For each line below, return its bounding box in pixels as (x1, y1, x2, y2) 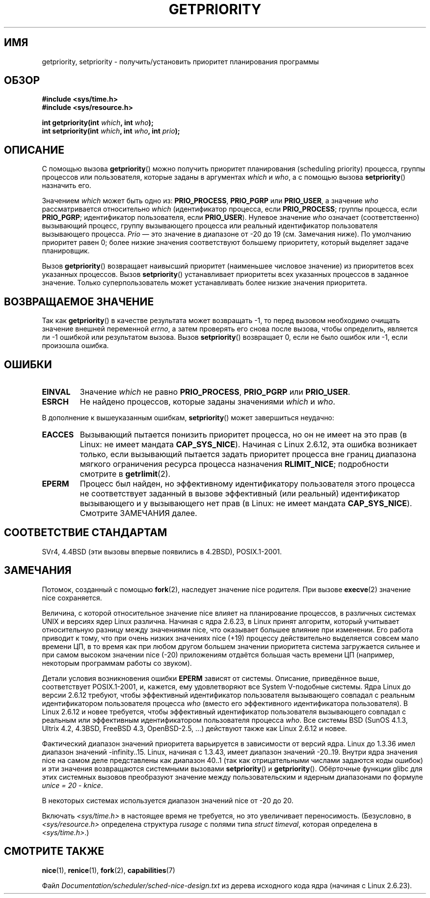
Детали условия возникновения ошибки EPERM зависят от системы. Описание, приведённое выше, (42, 674, 379, 682)
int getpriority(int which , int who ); (42, 118, 154, 127)
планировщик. (42, 246, 90, 255)
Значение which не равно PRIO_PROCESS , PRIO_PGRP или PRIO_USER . (80, 386, 350, 397)
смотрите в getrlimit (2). (80, 468, 171, 479)
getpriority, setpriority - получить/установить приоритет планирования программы (42, 57, 319, 66)
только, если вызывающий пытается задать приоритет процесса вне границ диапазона (80, 449, 416, 459)
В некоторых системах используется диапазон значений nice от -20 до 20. (42, 796, 294, 805)
